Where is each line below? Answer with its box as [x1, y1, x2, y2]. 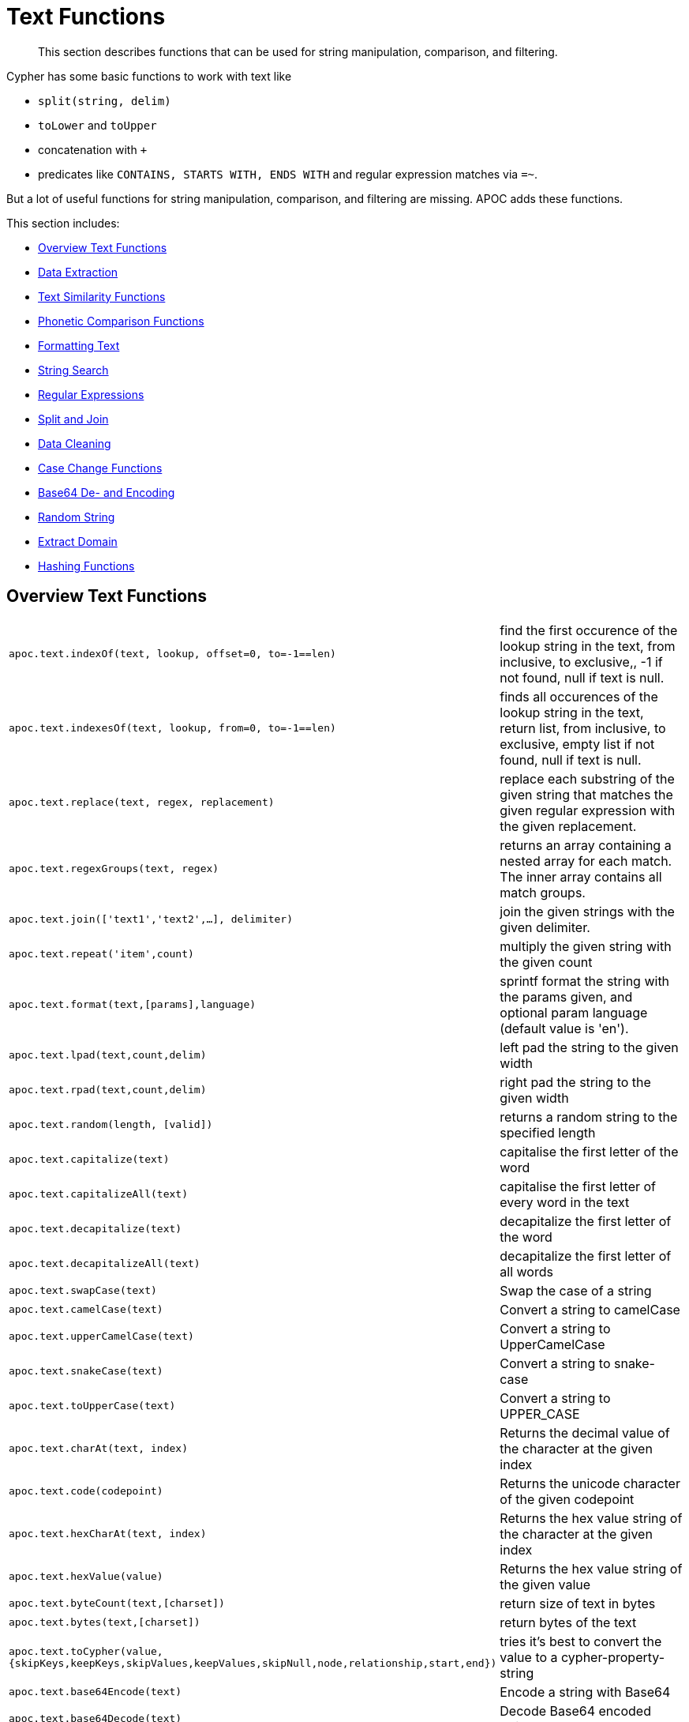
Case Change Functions [38, 461, 163, 475]
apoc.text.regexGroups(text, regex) [9, 863, 219, 875]
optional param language [500, 1004, 648, 1021]
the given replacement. [500, 818, 637, 834]
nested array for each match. [500, 852, 672, 869]
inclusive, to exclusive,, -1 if [500, 653, 663, 670]
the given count [500, 953, 593, 970]
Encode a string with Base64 [500, 1683, 671, 1700]
